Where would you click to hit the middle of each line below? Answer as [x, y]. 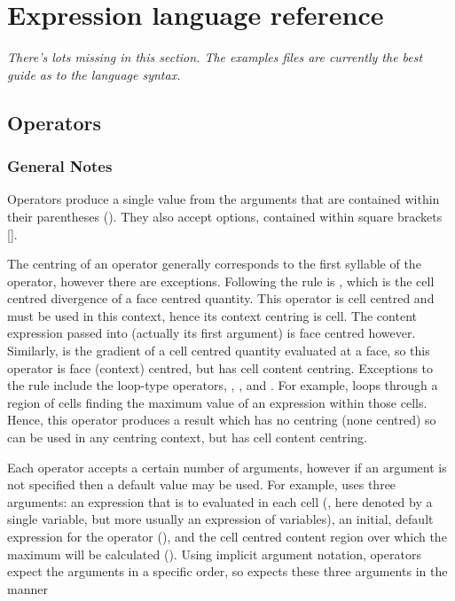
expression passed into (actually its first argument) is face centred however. [212, 333]
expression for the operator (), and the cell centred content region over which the [227, 536]
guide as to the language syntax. [94, 74]
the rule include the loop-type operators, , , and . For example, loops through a [223, 385]
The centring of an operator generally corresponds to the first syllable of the [214, 264]
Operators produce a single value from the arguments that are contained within [224, 199]
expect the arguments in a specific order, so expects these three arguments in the [227, 571]
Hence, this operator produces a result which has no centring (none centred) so [222, 420]
